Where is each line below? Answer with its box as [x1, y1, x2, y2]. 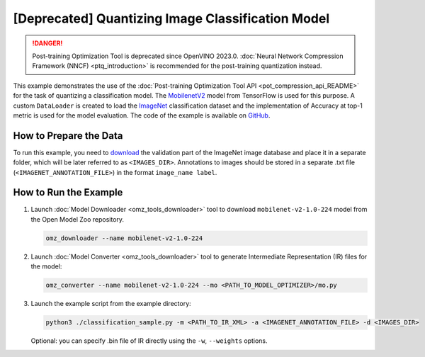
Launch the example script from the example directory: [30, 300, 191, 308]
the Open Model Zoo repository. [30, 215, 124, 223]
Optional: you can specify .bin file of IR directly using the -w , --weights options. [30, 336, 268, 345]
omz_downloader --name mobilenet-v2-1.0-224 [45, 234, 203, 242]
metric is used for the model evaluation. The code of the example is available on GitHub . [13, 110, 271, 120]
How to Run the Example [13, 186, 123, 198]
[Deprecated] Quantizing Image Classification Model [13, 11, 329, 26]
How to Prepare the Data [13, 130, 123, 142]
